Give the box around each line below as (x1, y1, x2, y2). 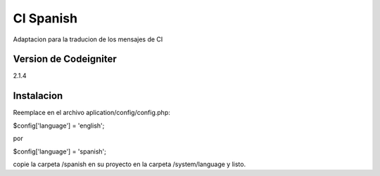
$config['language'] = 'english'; (13, 121, 105, 130)
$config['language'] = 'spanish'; (13, 147, 107, 156)
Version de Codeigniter (13, 53, 117, 65)
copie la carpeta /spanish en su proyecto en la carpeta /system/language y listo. (13, 160, 246, 168)
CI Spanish (13, 11, 77, 26)
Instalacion (13, 90, 63, 102)
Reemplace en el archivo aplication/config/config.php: (13, 109, 170, 117)
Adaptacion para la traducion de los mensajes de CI (13, 35, 163, 43)
